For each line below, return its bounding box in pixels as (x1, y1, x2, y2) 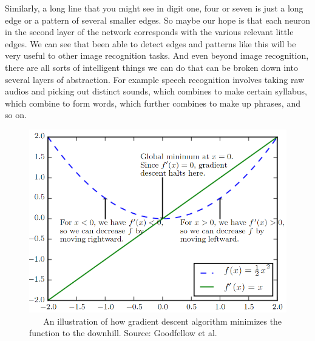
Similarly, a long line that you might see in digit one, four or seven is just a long (5, 2, 303, 14)
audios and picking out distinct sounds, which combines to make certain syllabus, (5, 85, 307, 98)
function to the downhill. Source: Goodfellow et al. (29, 326, 217, 339)
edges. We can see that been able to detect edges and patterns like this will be (5, 37, 296, 50)
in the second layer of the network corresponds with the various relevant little (5, 25, 294, 38)
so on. (5, 108, 27, 121)
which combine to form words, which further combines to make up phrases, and (5, 96, 300, 109)
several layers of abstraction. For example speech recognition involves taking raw (5, 73, 305, 85)
